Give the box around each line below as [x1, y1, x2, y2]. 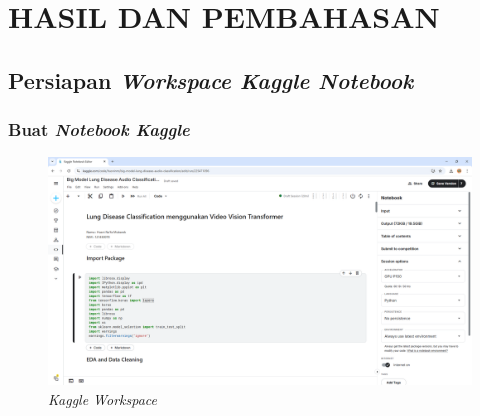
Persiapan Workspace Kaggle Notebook [8, 64, 414, 95]
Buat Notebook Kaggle [8, 117, 190, 142]
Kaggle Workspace [48, 388, 158, 409]
